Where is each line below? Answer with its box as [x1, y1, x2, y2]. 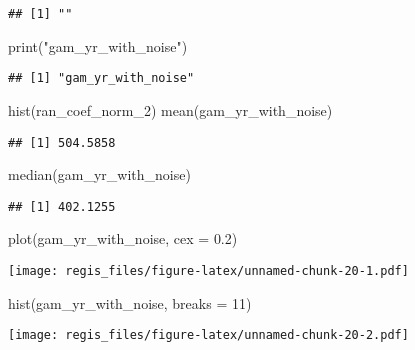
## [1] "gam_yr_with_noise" [8, 71, 195, 86]
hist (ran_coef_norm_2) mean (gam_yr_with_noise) [8, 99, 333, 120]
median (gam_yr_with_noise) [8, 164, 191, 185]
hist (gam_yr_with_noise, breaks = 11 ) [8, 292, 252, 313]
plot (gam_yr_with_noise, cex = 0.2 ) [8, 228, 238, 249]
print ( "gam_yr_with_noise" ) [8, 35, 188, 56]
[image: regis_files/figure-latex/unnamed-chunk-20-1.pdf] [8, 264, 409, 278]
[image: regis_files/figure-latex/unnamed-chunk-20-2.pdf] [8, 328, 409, 343]
